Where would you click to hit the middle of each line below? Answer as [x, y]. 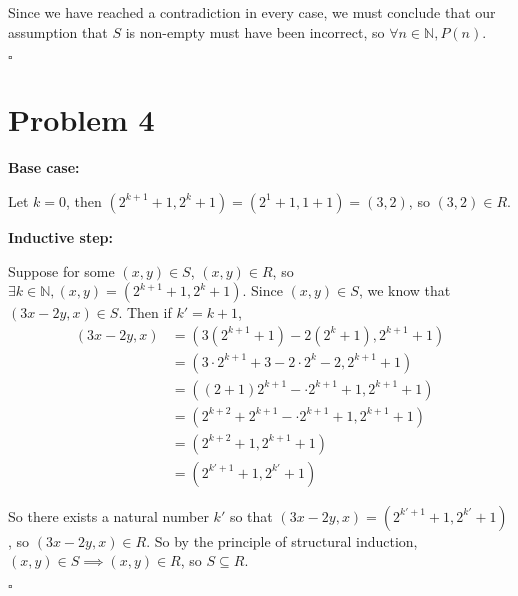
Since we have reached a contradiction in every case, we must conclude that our [252, 12]
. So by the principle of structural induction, [282, 540]
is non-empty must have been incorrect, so [255, 31]
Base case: [44, 167]
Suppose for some [61, 270]
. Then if [145, 312]
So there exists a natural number [108, 515]
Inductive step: [61, 236]
